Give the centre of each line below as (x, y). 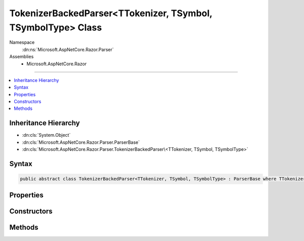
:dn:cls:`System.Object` (46, 135)
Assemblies (22, 57)
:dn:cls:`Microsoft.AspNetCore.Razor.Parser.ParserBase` (81, 142)
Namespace (22, 43)
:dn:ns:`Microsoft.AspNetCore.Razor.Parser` (68, 49)
